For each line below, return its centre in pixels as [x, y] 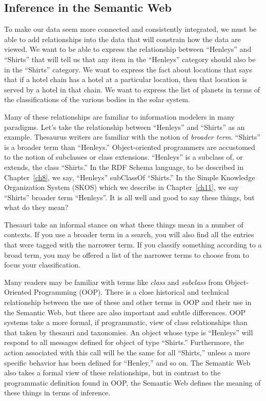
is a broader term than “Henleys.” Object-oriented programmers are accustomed [130, 147]
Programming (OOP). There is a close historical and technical [131, 292]
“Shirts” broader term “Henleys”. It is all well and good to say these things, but [129, 197]
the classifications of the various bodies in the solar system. [97, 99]
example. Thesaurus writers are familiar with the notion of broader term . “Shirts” [132, 137]
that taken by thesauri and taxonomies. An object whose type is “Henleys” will [129, 332]
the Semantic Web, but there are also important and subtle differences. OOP [125, 312]
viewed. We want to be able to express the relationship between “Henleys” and [128, 49]
